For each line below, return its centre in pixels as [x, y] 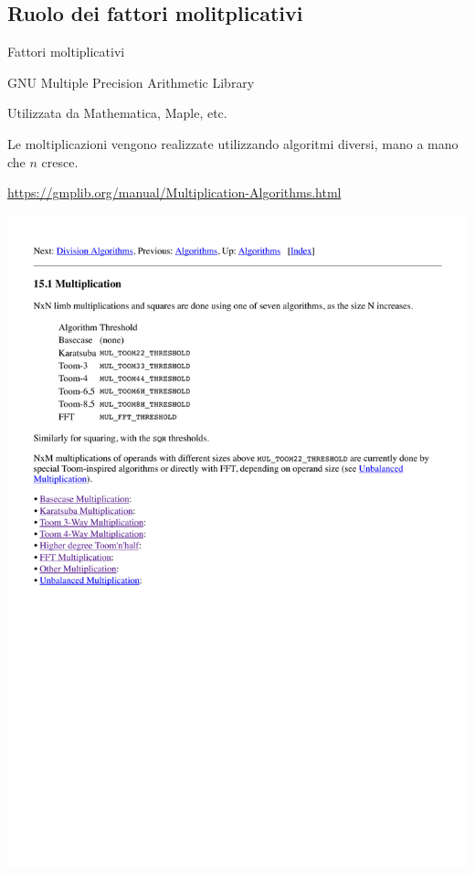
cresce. [60, 161]
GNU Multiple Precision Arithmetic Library [131, 82]
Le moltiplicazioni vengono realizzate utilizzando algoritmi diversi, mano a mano [233, 143]
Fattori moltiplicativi [66, 52]
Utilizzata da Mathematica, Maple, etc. [117, 113]
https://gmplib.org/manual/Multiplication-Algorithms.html [174, 192]
